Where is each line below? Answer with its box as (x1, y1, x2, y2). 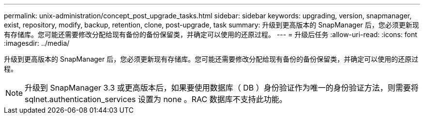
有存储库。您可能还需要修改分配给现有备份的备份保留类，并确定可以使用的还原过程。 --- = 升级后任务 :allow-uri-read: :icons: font (4, 30, 417, 39)
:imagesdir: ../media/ (4, 39, 70, 47)
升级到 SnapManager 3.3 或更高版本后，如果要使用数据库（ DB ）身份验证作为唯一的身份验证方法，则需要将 (25, 83, 419, 92)
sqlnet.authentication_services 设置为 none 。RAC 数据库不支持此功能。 (25, 94, 287, 104)
